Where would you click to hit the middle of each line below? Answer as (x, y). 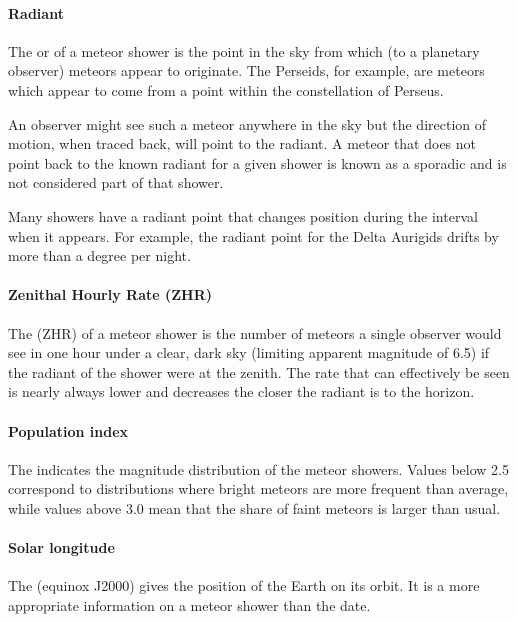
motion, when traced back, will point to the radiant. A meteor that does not (242, 143)
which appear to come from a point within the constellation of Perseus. (226, 89)
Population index (68, 430)
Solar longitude (61, 547)
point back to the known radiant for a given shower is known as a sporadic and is (257, 162)
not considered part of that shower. (116, 182)
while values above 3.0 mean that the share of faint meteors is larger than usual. (254, 507)
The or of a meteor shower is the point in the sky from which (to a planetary (244, 50)
